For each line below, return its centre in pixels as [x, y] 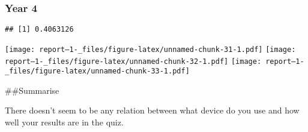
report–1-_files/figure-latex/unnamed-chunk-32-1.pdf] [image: [133, 61]
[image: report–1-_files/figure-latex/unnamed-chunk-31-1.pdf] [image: [150, 49]
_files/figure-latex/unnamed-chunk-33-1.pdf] [97, 71]
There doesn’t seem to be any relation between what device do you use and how [152, 110]
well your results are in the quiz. [64, 122]
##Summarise [32, 90]
